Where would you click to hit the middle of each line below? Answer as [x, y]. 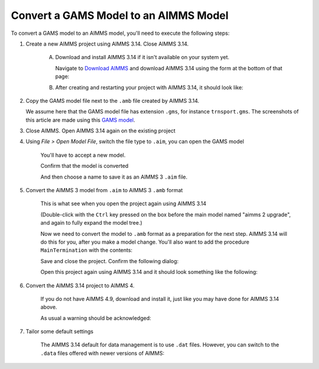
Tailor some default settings [60, 332]
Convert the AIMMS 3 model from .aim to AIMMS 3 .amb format [104, 190]
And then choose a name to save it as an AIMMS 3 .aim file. [114, 177]
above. [49, 307]
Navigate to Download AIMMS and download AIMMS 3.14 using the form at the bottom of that [169, 68]
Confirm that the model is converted [84, 166]
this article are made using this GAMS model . [80, 120]
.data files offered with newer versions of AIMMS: [102, 353]
